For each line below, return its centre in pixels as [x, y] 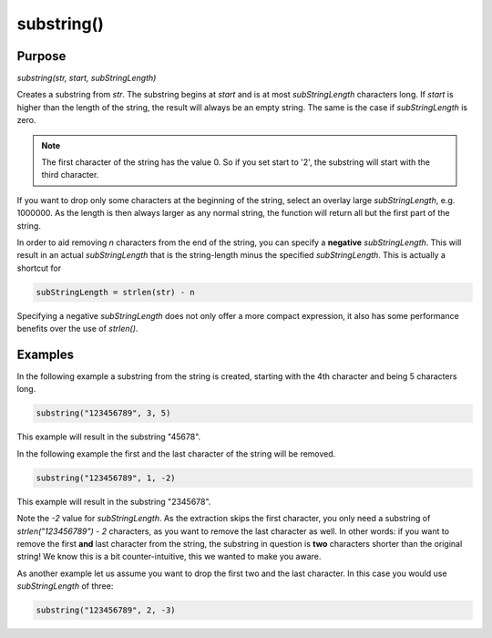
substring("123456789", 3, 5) [103, 413]
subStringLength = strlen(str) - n [115, 292]
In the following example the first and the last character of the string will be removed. [176, 453]
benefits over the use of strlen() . [77, 329]
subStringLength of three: [65, 586]
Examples [46, 354]
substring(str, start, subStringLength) [87, 78]
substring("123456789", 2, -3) [106, 610]
